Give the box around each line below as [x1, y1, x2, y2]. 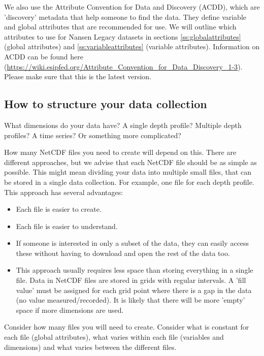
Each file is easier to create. [16, 204, 102, 214]
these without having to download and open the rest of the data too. [16, 247, 230, 258]
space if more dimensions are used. [16, 304, 124, 315]
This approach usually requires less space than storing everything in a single [16, 265, 253, 275]
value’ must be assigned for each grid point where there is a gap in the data [16, 284, 252, 295]
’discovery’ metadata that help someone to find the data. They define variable [4, 11, 247, 22]
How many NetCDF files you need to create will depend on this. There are [4, 147, 237, 157]
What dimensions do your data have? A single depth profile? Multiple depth [4, 119, 242, 130]
